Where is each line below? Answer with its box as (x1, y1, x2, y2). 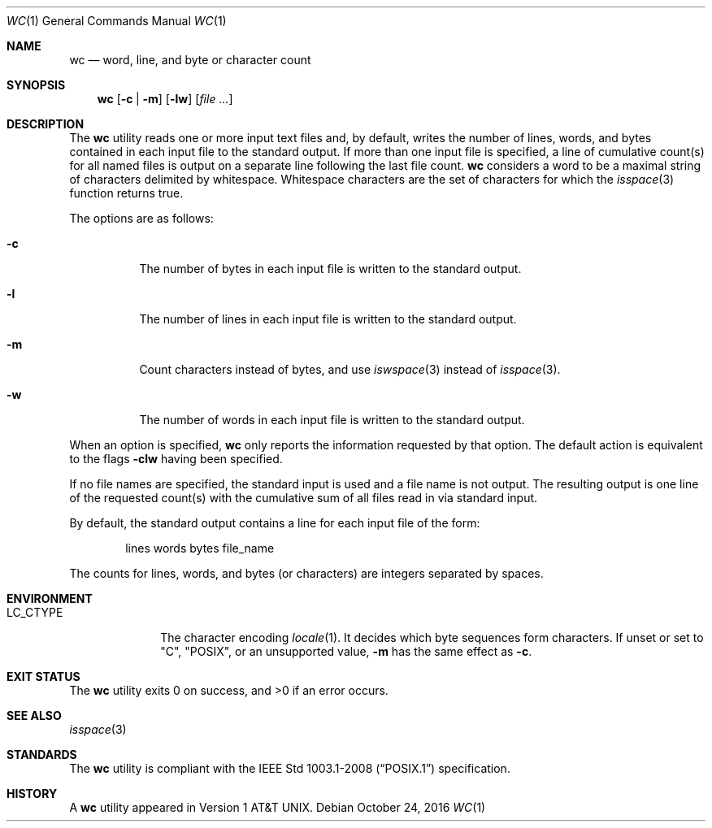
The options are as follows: (69, 211, 214, 225)
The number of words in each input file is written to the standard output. (139, 413, 525, 427)
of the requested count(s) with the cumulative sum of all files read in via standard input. (69, 491, 538, 505)
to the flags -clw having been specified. (69, 452, 283, 466)
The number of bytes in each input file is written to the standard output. (139, 262, 522, 275)
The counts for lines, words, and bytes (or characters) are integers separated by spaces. (69, 566, 544, 580)
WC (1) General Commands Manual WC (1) (7, 14, 227, 28)
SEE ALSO (7, 709, 62, 722)
